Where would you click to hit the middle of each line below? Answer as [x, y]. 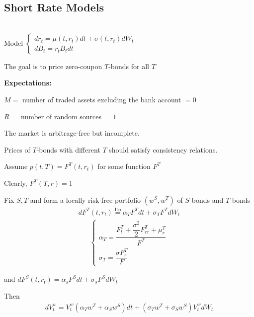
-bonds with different [68, 149]
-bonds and [207, 199]
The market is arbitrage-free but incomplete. [72, 133]
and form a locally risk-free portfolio [85, 199]
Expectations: [28, 83]
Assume [16, 166]
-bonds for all [129, 66]
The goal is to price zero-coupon [53, 66]
